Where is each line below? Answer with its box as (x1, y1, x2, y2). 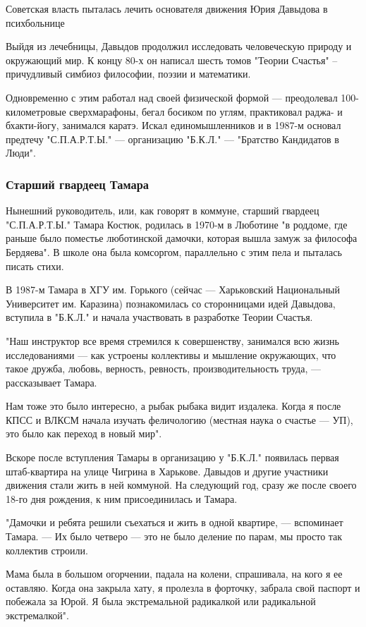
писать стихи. (6, 258, 64, 273)
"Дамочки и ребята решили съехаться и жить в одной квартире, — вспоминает (6, 515, 343, 530)
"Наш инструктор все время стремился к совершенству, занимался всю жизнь (6, 333, 339, 348)
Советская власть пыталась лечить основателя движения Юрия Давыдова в (6, 1, 328, 16)
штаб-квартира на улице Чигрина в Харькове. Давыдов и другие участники (6, 463, 329, 478)
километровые (6, 104, 66, 118)
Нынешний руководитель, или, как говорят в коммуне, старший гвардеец (6, 203, 319, 218)
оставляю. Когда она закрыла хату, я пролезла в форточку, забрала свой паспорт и (6, 580, 360, 595)
